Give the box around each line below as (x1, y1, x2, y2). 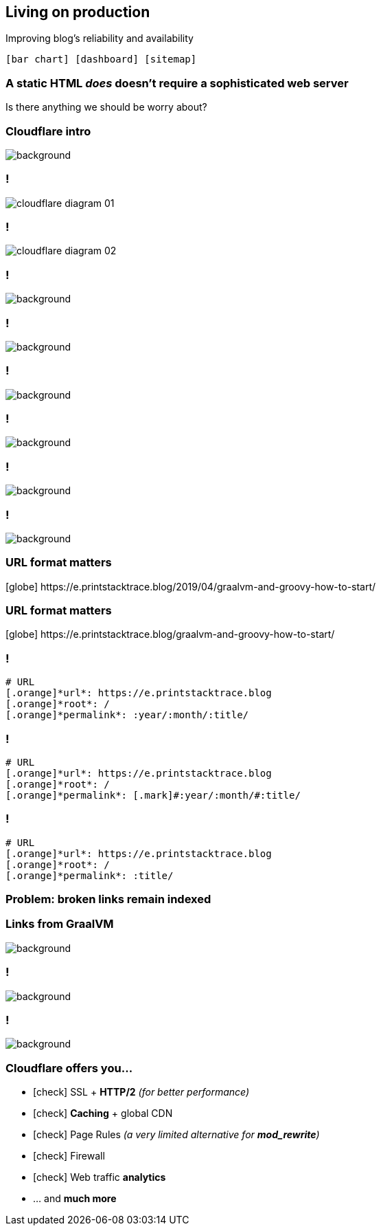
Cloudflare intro (5, 124, 91, 138)
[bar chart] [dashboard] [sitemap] (5, 54, 197, 65)
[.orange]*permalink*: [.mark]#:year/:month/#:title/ (5, 789, 301, 801)
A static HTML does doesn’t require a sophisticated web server (5, 76, 349, 90)
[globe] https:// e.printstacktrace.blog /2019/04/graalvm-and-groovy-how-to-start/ (5, 580, 376, 592)
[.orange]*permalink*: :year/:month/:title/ (5, 709, 249, 721)
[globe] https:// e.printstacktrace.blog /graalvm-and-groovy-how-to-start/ (5, 628, 335, 641)
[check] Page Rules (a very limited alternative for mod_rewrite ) (33, 1129, 320, 1141)
